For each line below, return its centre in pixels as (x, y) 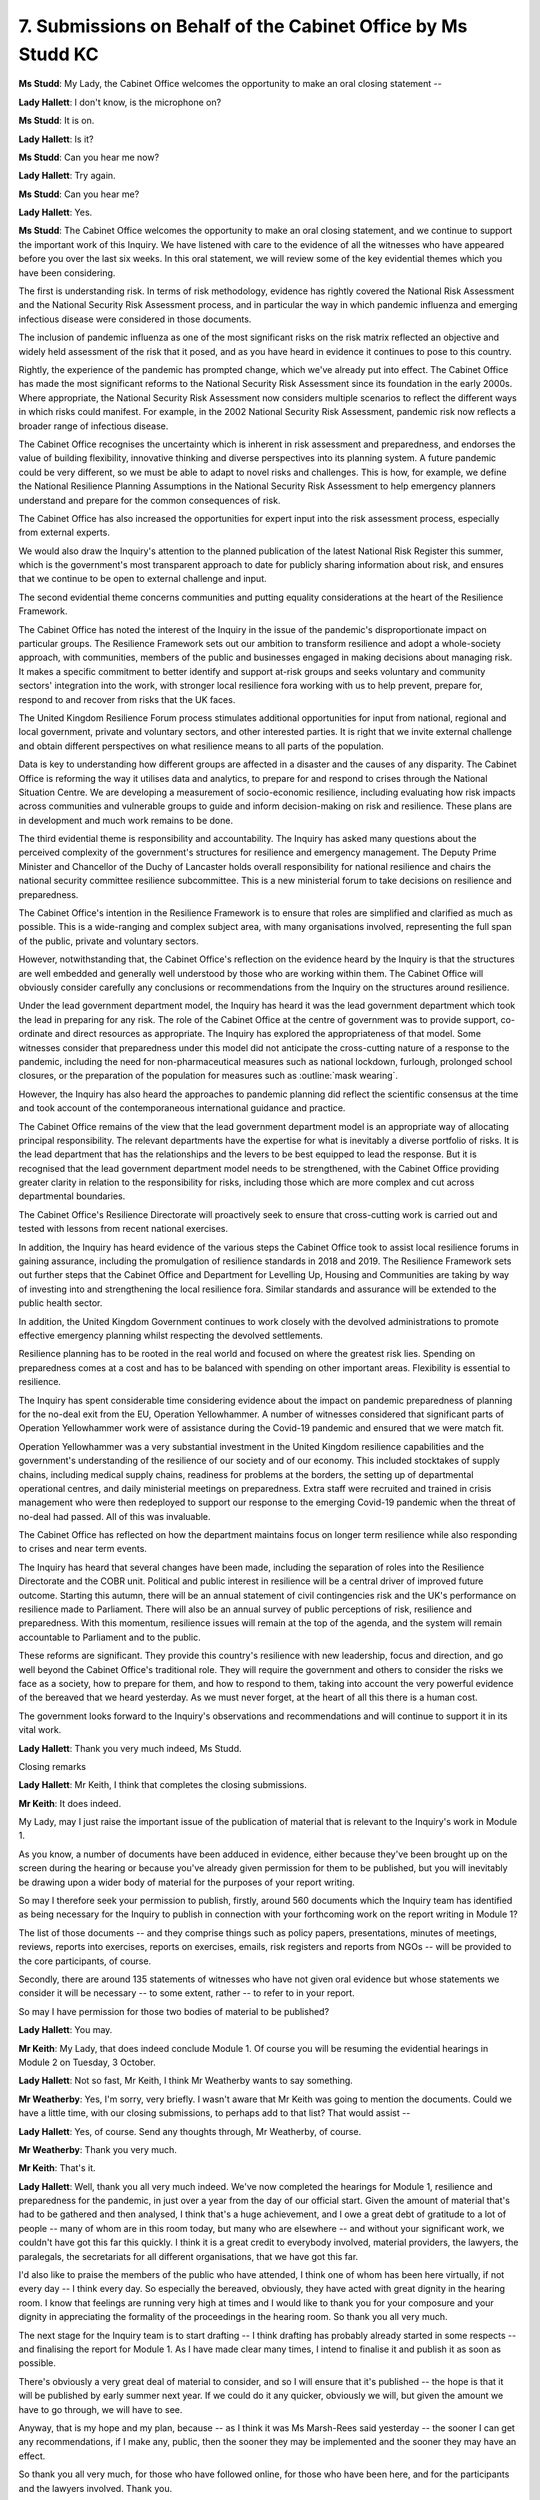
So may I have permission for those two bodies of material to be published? (174, 2011)
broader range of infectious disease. (93, 426)
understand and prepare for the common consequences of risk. (149, 500)
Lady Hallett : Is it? (56, 139)
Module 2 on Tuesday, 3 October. (87, 2062)
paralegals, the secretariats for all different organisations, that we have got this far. (188, 2256)
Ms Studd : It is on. (56, 121)
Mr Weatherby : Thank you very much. (97, 2149)
